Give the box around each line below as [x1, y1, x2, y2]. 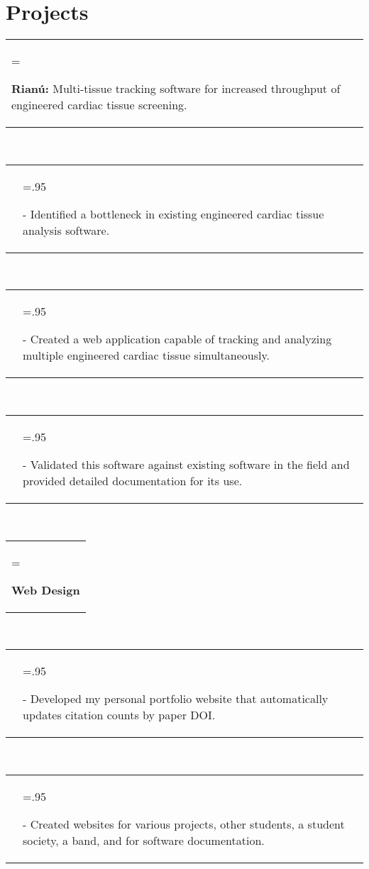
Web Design [11, 581, 80, 598]
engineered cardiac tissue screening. [11, 96, 187, 114]
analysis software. [23, 221, 110, 238]
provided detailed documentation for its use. [23, 472, 243, 489]
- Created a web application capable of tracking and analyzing [23, 331, 332, 348]
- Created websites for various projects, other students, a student [23, 815, 345, 832]
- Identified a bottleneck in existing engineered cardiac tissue [23, 205, 324, 222]
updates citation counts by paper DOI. [23, 707, 216, 724]
